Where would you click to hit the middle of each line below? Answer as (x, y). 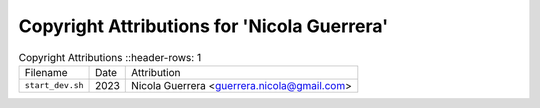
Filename (46, 72)
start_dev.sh (54, 85)
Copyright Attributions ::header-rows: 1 (110, 57)
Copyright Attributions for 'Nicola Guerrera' (203, 26)
